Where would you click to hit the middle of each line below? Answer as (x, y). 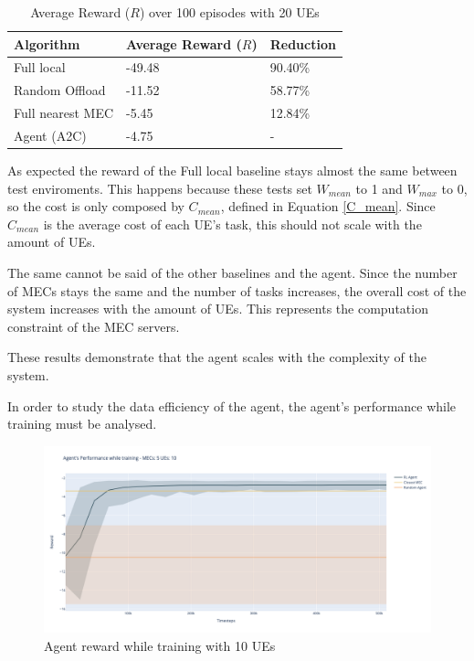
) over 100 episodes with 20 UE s (229, 12)
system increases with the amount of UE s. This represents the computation (218, 309)
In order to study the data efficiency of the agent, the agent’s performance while (232, 405)
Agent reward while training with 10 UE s (160, 645)
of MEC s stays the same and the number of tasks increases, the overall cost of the (237, 290)
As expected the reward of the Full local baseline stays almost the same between (232, 171)
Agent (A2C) (50, 135)
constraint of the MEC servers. (94, 326)
